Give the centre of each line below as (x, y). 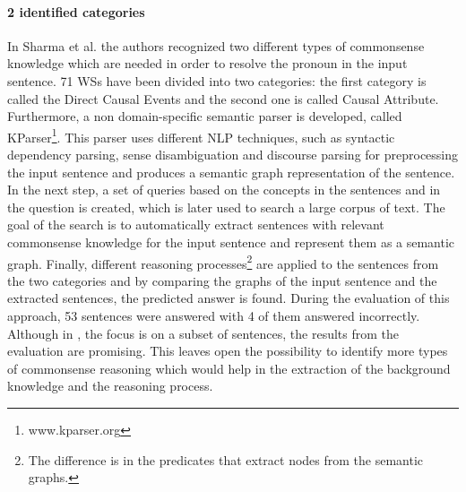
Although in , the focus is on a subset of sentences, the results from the (203, 333)
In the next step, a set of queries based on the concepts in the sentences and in (224, 190)
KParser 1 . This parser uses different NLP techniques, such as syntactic (201, 135)
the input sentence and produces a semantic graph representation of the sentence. (231, 172)
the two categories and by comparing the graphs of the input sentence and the (222, 280)
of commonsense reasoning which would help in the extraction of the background (229, 368)
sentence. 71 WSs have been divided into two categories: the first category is (217, 80)
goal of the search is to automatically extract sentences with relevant (196, 224)
